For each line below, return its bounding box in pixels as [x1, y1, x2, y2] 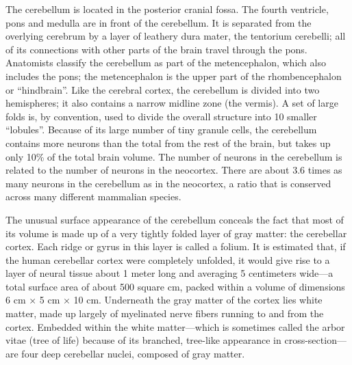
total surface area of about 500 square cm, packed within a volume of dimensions [5, 279, 345, 293]
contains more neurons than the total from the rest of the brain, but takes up [5, 135, 331, 150]
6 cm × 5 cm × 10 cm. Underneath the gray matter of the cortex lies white [5, 293, 323, 307]
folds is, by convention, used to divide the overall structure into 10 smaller [5, 109, 317, 123]
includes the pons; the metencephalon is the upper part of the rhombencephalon [5, 68, 342, 83]
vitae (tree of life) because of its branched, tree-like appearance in [5, 333, 281, 347]
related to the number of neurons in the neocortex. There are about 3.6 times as [5, 163, 342, 177]
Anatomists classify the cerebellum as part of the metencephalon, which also [5, 55, 326, 70]
